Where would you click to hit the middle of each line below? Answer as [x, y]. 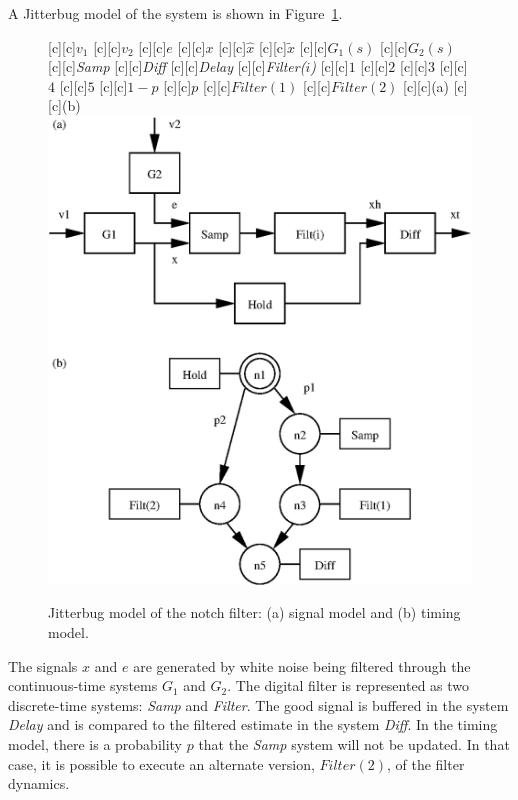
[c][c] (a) [426, 85]
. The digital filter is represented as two [348, 685]
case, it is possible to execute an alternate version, [161, 763]
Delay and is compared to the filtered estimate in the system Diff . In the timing [253, 724]
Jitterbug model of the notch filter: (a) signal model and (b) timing [254, 612]
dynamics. [39, 783]
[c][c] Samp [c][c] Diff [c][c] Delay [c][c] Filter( [177, 66]
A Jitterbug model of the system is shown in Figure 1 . [175, 13]
